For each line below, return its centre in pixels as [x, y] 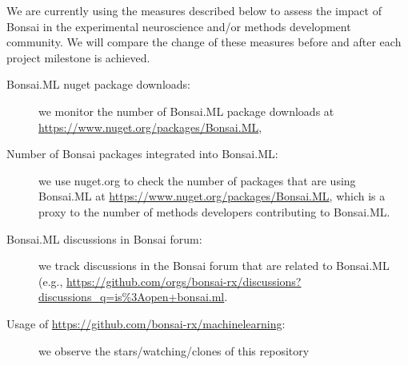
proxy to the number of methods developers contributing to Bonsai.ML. [214, 211]
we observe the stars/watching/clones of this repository [174, 350]
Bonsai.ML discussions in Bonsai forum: [104, 238]
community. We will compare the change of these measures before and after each [204, 42]
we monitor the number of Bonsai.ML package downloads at [186, 111]
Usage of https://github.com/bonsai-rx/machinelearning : [146, 323]
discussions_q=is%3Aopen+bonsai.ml [132, 297]
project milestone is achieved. [78, 57]
